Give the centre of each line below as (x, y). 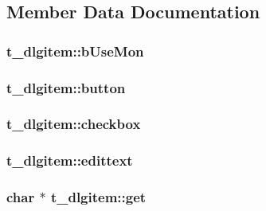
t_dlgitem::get (98, 197)
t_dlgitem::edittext (70, 160)
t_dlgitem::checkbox (74, 124)
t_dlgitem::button (66, 87)
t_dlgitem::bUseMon (75, 51)
